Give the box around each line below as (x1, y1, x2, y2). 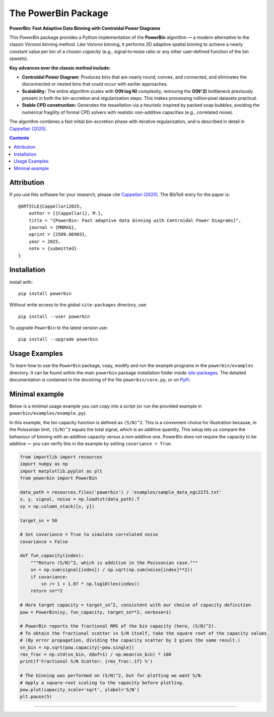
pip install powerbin (18, 290, 72, 296)
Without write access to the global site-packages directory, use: (9, 302, 147, 308)
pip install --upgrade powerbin (18, 337, 98, 342)
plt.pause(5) (20, 694, 52, 700)
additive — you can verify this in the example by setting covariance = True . (9, 441, 172, 447)
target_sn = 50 (20, 517, 57, 524)
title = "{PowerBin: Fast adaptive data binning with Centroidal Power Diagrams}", (28, 217, 242, 223)
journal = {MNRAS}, (28, 225, 77, 230)
